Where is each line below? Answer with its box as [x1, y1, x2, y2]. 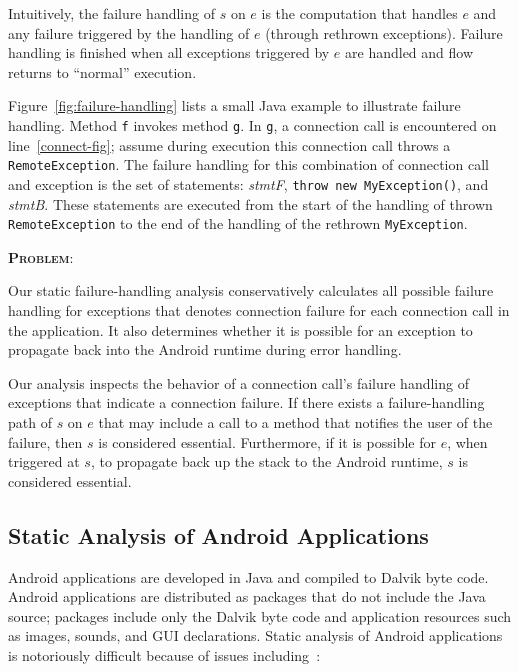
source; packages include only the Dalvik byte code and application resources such [8, 605, 512, 626]
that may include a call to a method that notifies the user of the [98, 411, 493, 432]
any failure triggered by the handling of [8, 22, 250, 43]
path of [8, 411, 52, 432]
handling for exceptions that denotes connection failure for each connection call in [8, 299, 510, 320]
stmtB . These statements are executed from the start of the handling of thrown [8, 193, 493, 214]
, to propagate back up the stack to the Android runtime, [90, 451, 443, 472]
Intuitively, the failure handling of [8, 3, 215, 23]
